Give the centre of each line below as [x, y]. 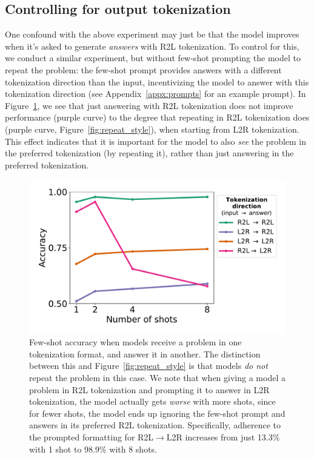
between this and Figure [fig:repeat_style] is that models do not [149, 366]
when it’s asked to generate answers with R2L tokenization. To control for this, [152, 46]
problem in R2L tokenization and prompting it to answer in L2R [149, 389]
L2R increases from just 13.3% [223, 436]
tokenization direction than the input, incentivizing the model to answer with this [157, 81]
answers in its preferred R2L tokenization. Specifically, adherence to [155, 425]
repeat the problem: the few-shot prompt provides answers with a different [143, 69]
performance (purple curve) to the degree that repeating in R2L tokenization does [157, 117]
